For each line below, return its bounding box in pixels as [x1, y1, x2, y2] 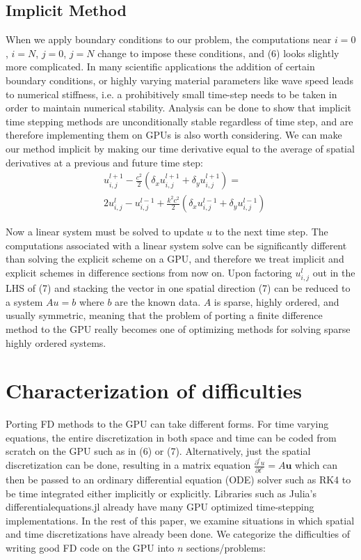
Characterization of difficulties [6, 376, 302, 405]
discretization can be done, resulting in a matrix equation [6, 458, 251, 472]
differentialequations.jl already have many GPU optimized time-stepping [6, 499, 314, 514]
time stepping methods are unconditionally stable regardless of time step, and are [6, 114, 353, 128]
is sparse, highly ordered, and [214, 294, 339, 309]
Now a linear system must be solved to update [6, 224, 204, 239]
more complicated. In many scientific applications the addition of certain [6, 59, 315, 74]
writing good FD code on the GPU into [6, 540, 175, 554]
